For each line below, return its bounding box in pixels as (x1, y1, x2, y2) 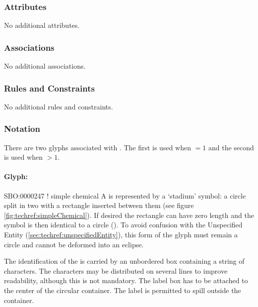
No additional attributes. (4, 20, 80, 30)
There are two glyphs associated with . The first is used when (4, 142, 191, 152)
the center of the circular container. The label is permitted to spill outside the (4, 285, 241, 295)
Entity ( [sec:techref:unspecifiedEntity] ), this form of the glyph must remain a (4, 229, 238, 240)
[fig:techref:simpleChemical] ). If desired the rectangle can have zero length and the (4, 209, 254, 220)
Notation (4, 122, 40, 135)
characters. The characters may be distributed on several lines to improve (4, 265, 228, 276)
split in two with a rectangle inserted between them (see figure (4, 200, 194, 210)
